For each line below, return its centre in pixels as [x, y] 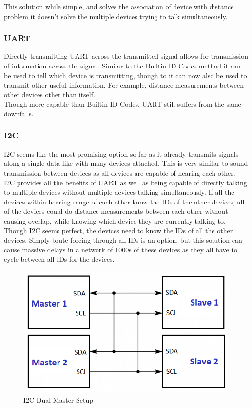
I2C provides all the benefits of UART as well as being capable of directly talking [126, 182]
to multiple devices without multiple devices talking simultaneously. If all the [119, 192]
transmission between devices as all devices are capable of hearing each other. [120, 172]
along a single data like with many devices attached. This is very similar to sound [126, 163]
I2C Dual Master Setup [58, 400]
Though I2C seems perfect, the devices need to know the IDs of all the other [118, 230]
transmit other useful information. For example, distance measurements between [124, 85]
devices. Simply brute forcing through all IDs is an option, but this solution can [123, 240]
